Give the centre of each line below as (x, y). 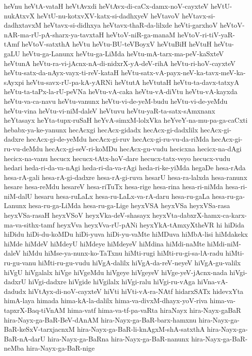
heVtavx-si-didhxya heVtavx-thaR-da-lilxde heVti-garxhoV (131, 25)
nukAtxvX (19, 15)
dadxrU (15, 282)
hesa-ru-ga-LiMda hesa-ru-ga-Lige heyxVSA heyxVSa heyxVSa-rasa (129, 205)
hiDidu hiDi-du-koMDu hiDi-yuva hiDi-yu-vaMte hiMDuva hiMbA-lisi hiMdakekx (126, 234)
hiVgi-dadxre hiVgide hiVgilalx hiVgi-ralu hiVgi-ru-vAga (112, 282)
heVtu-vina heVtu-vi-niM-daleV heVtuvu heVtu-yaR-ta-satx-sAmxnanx (110, 110)
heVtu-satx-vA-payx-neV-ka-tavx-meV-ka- (183, 73)
